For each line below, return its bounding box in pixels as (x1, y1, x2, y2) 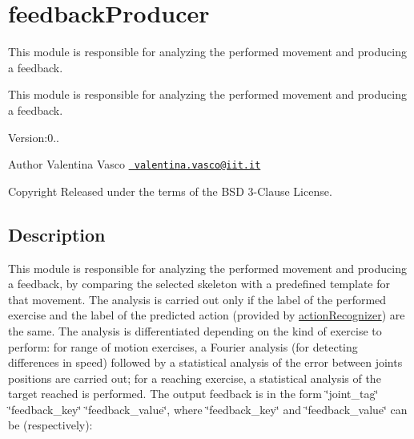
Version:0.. (8, 128, 59, 145)
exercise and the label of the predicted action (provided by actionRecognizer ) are (8, 307, 405, 323)
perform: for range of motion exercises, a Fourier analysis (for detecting (8, 338, 358, 355)
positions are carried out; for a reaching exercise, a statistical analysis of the (8, 369, 381, 386)
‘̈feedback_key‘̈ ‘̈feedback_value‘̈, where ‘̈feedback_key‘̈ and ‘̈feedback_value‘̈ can (8, 400, 408, 417)
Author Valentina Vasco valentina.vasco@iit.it (8, 156, 261, 173)
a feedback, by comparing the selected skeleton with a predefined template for (8, 275, 391, 292)
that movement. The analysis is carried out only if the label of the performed (8, 291, 387, 307)
